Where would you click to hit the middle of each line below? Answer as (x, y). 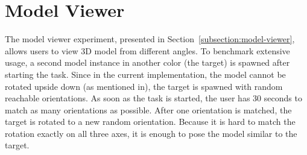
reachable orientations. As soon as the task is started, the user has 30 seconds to (153, 98)
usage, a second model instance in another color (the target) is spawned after (147, 62)
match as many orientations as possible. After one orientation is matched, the (148, 109)
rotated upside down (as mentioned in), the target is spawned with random (144, 86)
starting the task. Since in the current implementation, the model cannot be (145, 74)
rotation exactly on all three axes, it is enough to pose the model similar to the (151, 133)
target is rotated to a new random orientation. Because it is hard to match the (150, 122)
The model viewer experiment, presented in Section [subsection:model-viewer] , (150, 39)
